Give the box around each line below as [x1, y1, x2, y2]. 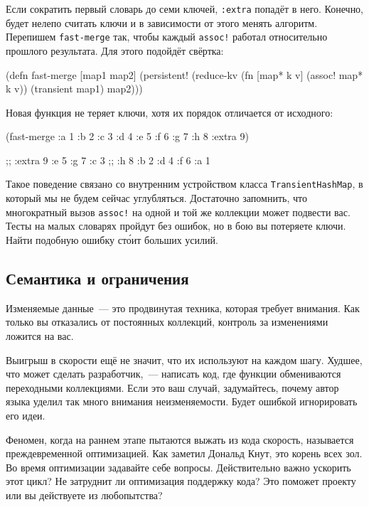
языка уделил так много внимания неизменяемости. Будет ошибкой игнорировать [6, 394, 358, 409]
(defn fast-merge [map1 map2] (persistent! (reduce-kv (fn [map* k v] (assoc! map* [6, 67, 363, 82]
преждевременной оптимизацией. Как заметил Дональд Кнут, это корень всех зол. [6, 446, 363, 461]
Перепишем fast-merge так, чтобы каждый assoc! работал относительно [6, 29, 328, 44]
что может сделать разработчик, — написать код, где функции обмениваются [6, 366, 341, 381]
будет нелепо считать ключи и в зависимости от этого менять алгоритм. [6, 15, 318, 30]
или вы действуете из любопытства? [6, 487, 163, 502]
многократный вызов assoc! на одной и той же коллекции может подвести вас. [6, 204, 351, 219]
